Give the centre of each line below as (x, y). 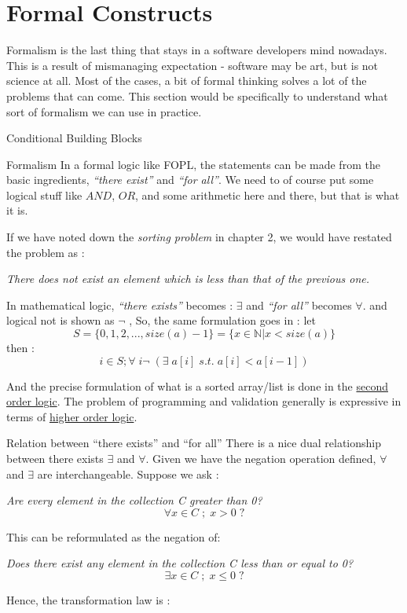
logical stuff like (44, 195)
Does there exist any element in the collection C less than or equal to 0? (180, 563)
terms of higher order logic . (72, 416)
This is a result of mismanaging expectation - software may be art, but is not (192, 65)
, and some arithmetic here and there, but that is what (268, 195)
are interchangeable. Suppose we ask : (128, 474)
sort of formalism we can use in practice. (104, 111)
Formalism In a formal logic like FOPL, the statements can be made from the (193, 164)
